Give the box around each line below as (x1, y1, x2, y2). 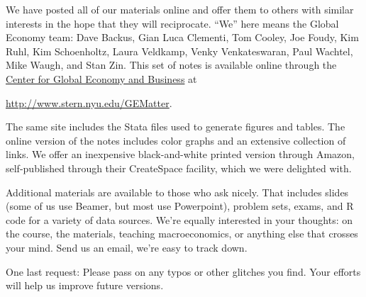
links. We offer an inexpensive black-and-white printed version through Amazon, (6, 147, 355, 162)
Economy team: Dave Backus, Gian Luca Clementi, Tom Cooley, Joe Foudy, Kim (6, 30, 359, 45)
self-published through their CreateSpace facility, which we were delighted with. (6, 160, 352, 175)
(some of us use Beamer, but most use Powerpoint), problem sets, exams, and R (6, 198, 354, 213)
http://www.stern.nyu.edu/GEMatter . (6, 95, 172, 110)
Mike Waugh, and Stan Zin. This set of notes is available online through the (6, 57, 337, 72)
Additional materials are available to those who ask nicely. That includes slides (6, 184, 349, 199)
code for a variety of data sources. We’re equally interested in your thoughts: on (6, 212, 353, 227)
